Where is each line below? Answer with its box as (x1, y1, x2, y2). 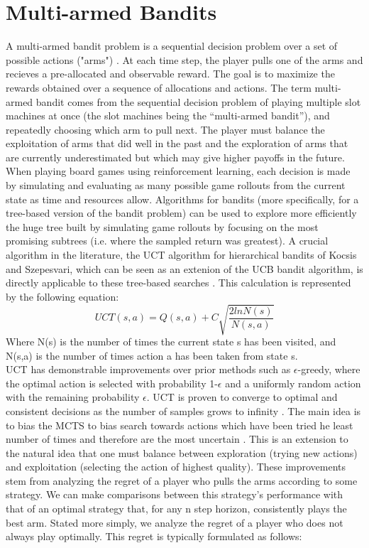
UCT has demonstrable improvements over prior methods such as (6, 362, 291, 377)
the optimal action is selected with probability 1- (6, 375, 218, 390)
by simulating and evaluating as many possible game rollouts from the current (6, 178, 346, 193)
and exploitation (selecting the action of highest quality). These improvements (6, 459, 346, 474)
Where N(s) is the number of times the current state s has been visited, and (6, 333, 336, 348)
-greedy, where (297, 362, 360, 377)
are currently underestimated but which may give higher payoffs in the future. (6, 149, 345, 164)
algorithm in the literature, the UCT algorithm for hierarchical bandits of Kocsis (6, 247, 357, 262)
